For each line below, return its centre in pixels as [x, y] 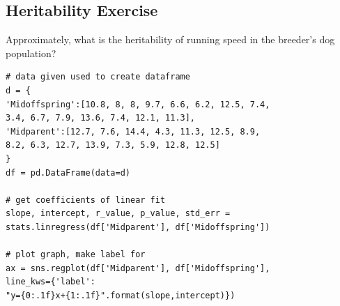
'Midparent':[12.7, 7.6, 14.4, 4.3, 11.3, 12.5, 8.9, [133, 131]
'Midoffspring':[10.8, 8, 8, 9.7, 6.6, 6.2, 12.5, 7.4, [138, 104]
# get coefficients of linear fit [86, 200]
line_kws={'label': [51, 282]
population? [31, 53]
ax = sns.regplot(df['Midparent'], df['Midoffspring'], [138, 268]
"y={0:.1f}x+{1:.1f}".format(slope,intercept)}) [121, 295]
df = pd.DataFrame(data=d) [68, 173]
